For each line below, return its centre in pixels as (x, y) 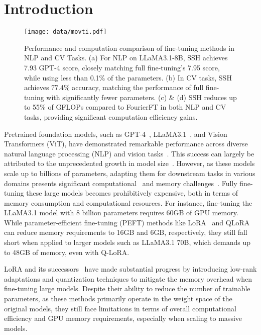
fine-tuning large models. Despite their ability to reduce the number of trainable (127, 288)
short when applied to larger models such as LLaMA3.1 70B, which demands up (127, 242)
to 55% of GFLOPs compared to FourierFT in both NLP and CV (125, 107)
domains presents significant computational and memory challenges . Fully (121, 183)
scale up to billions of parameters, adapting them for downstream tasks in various (130, 173)
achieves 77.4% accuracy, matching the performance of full (114, 87)
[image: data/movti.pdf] (66, 32)
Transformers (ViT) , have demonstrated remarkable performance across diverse (126, 144)
